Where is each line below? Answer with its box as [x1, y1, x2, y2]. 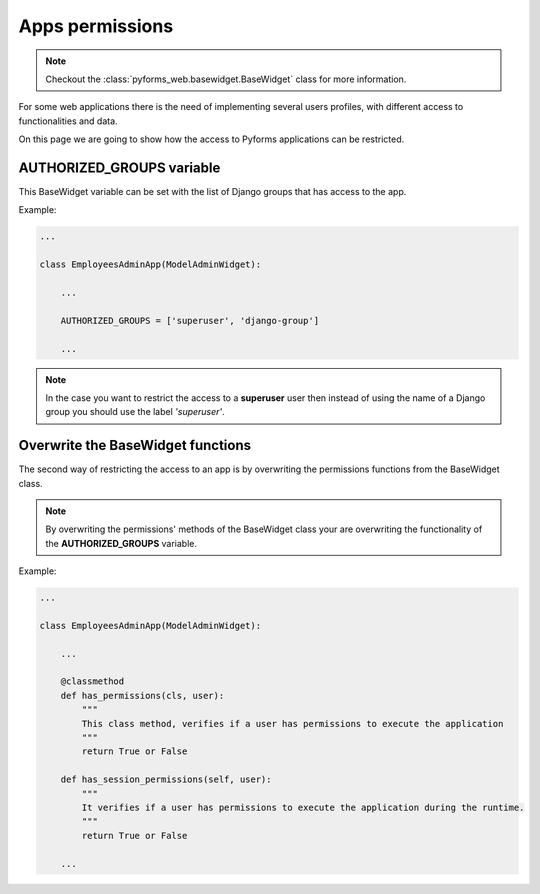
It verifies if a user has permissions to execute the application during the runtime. [81, 801, 525, 813]
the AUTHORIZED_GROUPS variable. [45, 537, 197, 549]
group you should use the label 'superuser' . [45, 406, 225, 418]
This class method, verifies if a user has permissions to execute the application [81, 718, 504, 729]
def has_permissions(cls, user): [60, 690, 225, 701]
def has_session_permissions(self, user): [60, 774, 272, 785]
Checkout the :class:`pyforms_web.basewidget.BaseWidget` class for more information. [45, 73, 407, 85]
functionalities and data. [18, 115, 119, 127]
